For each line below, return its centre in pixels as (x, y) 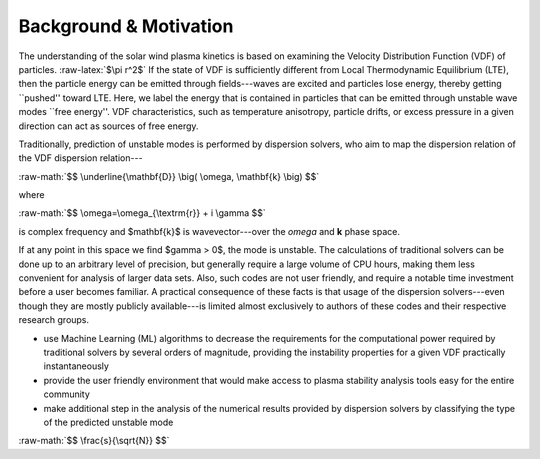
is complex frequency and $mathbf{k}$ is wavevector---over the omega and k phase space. (209, 231)
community (66, 394)
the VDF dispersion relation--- (81, 158)
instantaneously (76, 366)
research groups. (54, 320)
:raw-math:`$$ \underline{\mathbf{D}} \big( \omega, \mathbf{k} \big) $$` (169, 176)
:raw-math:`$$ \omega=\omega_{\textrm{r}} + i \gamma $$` (142, 213)
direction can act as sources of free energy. (108, 126)
